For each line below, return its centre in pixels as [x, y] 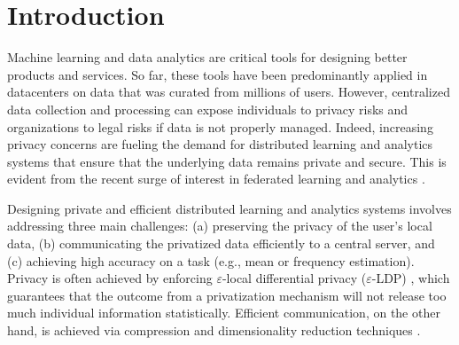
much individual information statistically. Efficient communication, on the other [224, 313]
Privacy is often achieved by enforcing [110, 278]
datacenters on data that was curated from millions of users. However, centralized [229, 92]
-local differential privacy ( [294, 278]
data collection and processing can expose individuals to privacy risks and [208, 109]
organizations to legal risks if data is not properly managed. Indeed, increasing [220, 126]
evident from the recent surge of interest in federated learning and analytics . [216, 179]
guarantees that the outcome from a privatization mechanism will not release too [227, 295]
